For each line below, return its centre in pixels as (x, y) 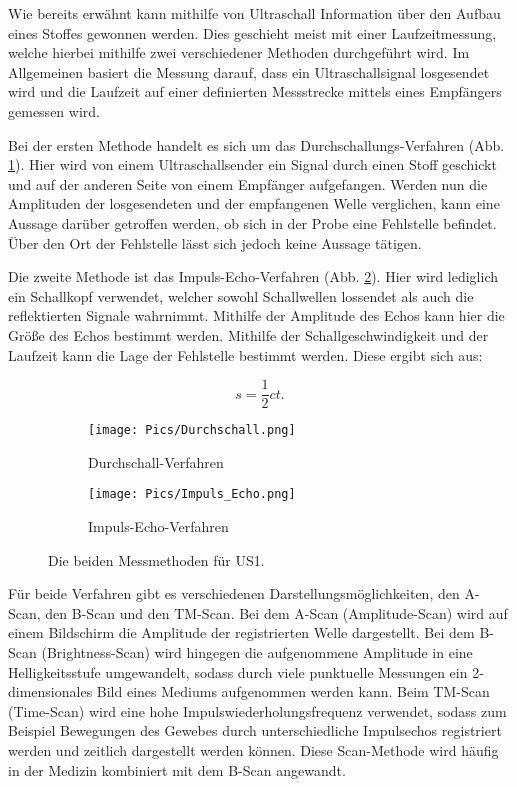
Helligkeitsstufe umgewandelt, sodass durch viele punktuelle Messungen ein (238, 671)
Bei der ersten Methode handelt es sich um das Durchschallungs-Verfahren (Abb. (256, 144)
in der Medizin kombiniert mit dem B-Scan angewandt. (177, 769)
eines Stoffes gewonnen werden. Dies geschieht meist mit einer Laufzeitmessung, (252, 32)
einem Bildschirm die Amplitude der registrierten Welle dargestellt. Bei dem (241, 632)
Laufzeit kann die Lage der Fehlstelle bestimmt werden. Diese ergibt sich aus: (245, 354)
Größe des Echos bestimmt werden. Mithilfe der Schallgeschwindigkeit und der (248, 334)
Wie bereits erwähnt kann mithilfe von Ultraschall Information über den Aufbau (254, 13)
